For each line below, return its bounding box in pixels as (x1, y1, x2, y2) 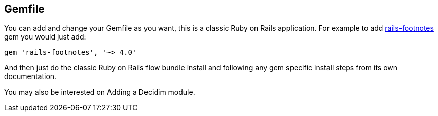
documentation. (4, 72, 57, 81)
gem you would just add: (4, 32, 86, 42)
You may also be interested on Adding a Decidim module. (4, 88, 195, 97)
